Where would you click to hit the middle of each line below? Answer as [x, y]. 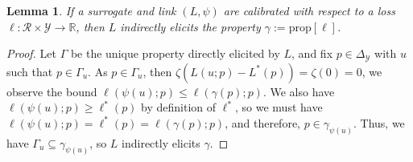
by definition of [179, 107]
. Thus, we [379, 122]
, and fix [312, 53]
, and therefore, [263, 122]
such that [30, 71]
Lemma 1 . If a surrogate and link [91, 10]
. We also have [299, 91]
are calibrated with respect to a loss [309, 10]
